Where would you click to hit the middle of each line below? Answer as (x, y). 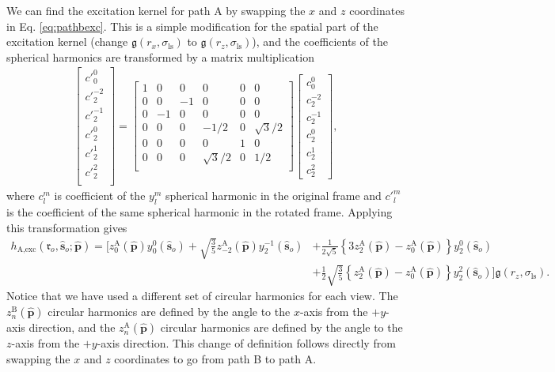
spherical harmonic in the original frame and (273, 195)
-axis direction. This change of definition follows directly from (246, 343)
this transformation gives (67, 227)
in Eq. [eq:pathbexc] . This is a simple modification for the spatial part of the (192, 26)
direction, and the (72, 327)
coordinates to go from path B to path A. (215, 358)
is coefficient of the (100, 195)
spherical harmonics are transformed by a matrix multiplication (160, 56)
